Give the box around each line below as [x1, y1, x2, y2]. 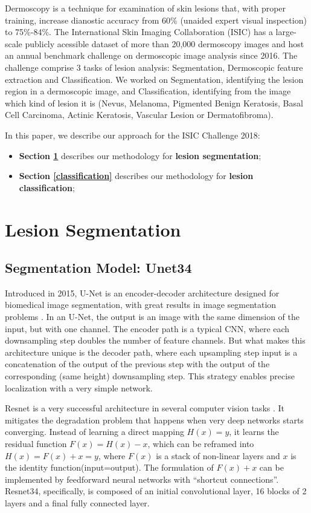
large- [275, 25, 297, 38]
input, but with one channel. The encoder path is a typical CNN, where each [5, 322, 290, 335]
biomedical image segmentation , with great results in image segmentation [5, 298, 277, 311]
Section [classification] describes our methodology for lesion [19, 169, 254, 182]
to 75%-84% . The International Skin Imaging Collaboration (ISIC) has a [5, 25, 273, 38]
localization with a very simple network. [5, 381, 153, 394]
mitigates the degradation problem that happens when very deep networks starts [5, 413, 304, 426]
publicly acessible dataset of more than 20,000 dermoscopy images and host [25, 37, 304, 50]
